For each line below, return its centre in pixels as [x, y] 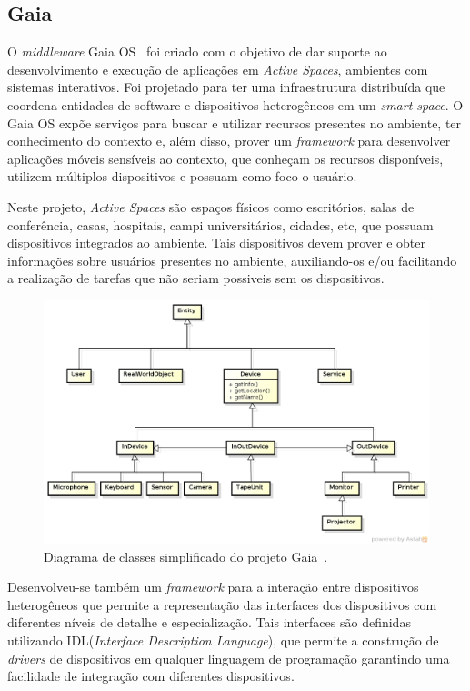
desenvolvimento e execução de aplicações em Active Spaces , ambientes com [218, 69]
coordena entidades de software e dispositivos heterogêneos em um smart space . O [235, 104]
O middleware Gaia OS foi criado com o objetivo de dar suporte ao [197, 51]
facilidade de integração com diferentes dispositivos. [151, 676]
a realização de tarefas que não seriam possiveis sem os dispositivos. [196, 278]
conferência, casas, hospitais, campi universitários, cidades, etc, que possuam [220, 224]
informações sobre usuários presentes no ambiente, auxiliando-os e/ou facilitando [232, 260]
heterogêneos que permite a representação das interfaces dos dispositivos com [222, 604]
